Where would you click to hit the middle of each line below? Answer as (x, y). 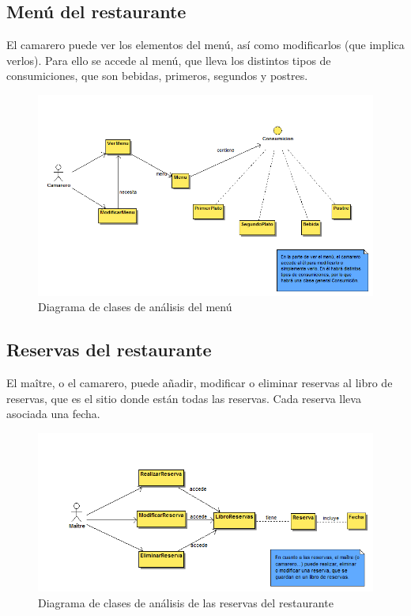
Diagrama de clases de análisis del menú (135, 307)
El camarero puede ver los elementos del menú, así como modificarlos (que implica (205, 45)
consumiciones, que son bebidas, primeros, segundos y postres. (157, 76)
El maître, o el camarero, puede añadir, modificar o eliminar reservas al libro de (200, 383)
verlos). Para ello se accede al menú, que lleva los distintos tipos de (169, 60)
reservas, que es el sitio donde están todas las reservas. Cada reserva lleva (184, 398)
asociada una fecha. (53, 414)
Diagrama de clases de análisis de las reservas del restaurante (186, 602)
